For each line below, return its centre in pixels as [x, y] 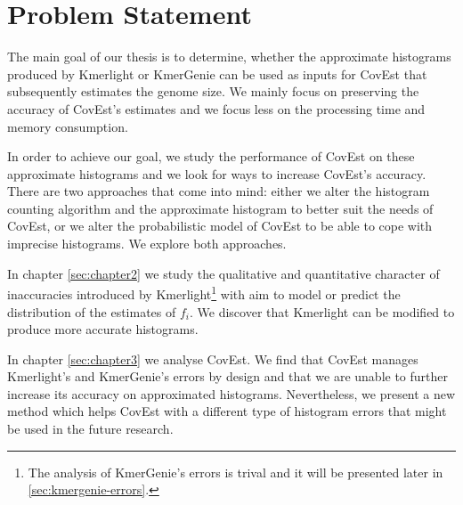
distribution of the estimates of [92, 311]
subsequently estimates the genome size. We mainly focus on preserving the [213, 91]
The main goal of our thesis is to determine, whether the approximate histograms [229, 57]
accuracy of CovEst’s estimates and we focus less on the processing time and [216, 108]
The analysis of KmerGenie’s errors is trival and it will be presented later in [236, 472]
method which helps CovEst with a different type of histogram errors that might [227, 411]
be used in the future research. [90, 429]
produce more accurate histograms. [103, 329]
